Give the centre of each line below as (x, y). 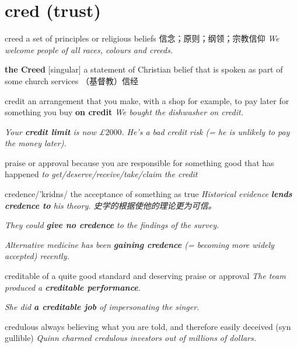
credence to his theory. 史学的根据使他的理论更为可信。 (111, 205)
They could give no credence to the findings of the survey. (112, 225)
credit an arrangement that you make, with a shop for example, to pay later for (147, 100)
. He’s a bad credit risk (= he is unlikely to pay (206, 131)
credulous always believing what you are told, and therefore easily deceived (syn (148, 326)
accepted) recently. (37, 256)
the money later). (36, 143)
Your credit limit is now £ (55, 131)
